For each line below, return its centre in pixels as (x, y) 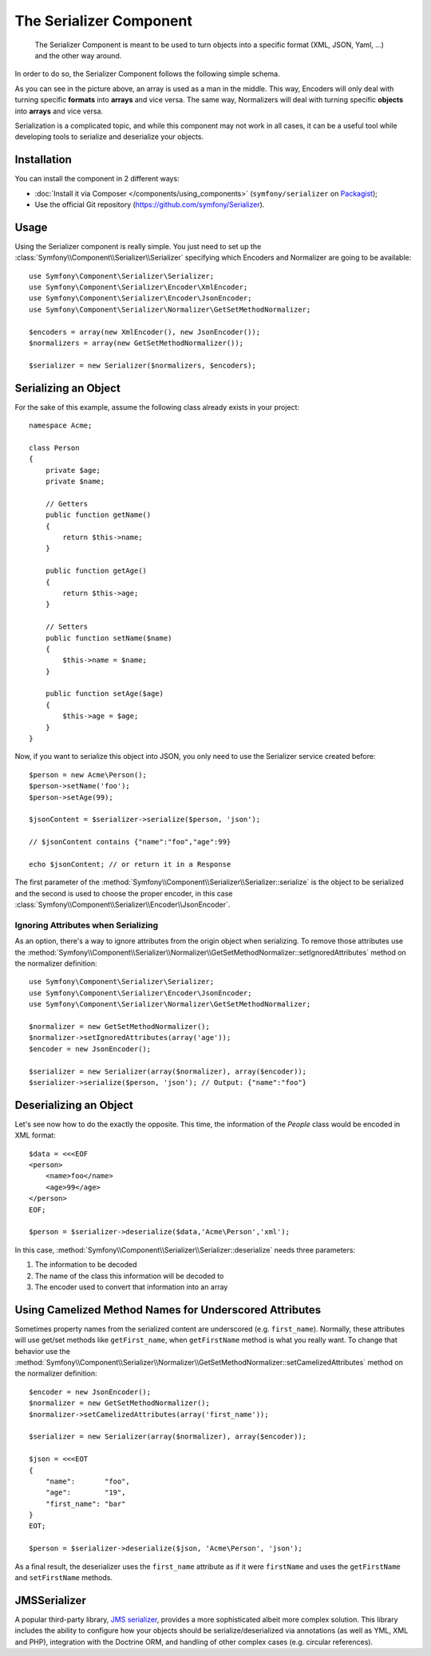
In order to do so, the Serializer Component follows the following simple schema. (147, 74)
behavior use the (43, 1351)
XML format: (35, 1135)
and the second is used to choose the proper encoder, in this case (124, 893)
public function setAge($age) (104, 694)
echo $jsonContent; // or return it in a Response (130, 864)
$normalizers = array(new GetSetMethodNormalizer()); (136, 343)
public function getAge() (96, 571)
